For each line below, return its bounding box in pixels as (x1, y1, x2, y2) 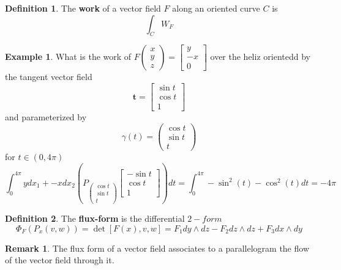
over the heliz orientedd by (210, 50, 310, 63)
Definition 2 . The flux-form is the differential (5, 211, 185, 224)
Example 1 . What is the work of (5, 50, 132, 63)
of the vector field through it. (5, 254, 114, 266)
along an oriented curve (172, 2, 260, 14)
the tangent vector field (5, 70, 92, 83)
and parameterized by (5, 111, 87, 123)
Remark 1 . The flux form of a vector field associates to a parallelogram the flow (5, 241, 309, 254)
